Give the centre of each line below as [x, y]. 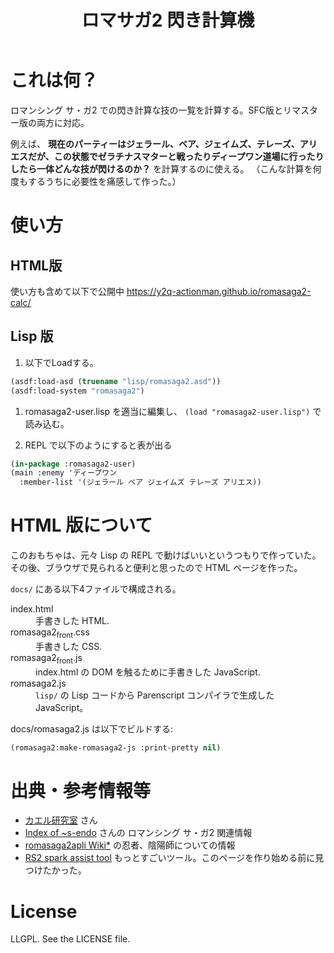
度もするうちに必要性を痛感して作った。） [96, 181]
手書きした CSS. [69, 646]
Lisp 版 [32, 336]
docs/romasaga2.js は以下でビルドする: [91, 728]
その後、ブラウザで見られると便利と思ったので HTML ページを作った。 [156, 568]
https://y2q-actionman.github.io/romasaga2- [219, 291]
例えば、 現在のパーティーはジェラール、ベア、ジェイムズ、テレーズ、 [155, 143]
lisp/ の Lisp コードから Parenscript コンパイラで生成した [155, 695]
